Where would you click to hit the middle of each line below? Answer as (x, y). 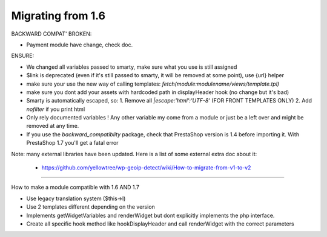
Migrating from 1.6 (58, 16)
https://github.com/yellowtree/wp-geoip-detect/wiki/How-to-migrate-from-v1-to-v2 (146, 168)
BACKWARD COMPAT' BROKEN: (51, 34)
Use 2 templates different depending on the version (91, 207)
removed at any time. (53, 126)
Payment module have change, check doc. (80, 45)
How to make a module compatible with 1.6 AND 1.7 (75, 188)
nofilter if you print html (56, 109)
